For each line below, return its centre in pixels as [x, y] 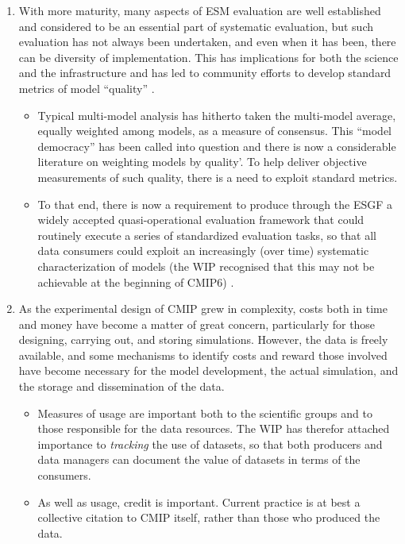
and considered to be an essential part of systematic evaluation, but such [196, 26]
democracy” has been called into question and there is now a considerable [217, 146]
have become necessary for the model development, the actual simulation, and [208, 370]
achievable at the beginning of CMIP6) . [136, 282]
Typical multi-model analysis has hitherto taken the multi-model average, [217, 115]
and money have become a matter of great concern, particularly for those [197, 324]
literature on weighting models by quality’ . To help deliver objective [202, 162]
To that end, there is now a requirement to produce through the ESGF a [215, 204]
